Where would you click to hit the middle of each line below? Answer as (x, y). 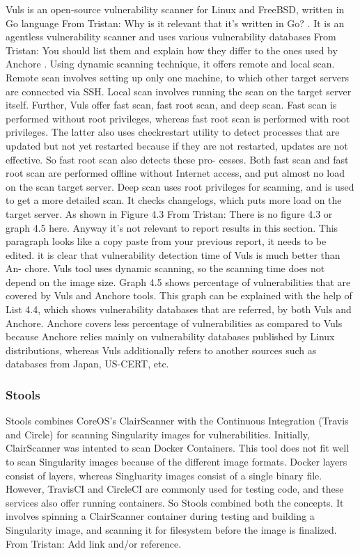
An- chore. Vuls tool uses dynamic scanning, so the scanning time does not (165, 268)
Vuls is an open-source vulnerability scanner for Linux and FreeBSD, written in (175, 9)
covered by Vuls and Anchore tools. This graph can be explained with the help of (179, 295)
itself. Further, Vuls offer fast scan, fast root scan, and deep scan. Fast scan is (171, 105)
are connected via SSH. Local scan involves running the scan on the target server (179, 91)
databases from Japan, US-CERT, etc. (87, 364)
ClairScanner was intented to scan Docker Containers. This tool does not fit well (178, 448)
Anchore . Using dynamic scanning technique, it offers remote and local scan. (170, 64)
